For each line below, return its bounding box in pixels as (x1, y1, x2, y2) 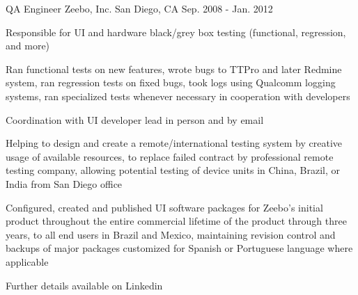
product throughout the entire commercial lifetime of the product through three (6, 214, 347, 228)
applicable (6, 254, 49, 269)
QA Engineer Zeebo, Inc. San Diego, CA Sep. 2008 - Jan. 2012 (6, 1, 273, 15)
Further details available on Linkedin (6, 278, 163, 292)
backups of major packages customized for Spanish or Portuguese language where (6, 241, 353, 255)
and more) (6, 38, 50, 53)
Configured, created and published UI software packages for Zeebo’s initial (6, 200, 323, 214)
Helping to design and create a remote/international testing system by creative (6, 136, 343, 150)
